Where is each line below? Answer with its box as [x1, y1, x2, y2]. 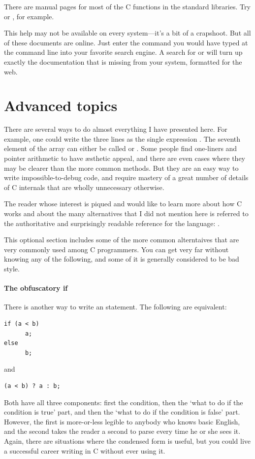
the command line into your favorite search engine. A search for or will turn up [4, 47, 243, 57]
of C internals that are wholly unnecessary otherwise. [4, 182, 164, 192]
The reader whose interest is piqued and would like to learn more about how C [4, 198, 242, 209]
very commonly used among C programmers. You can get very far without [4, 244, 229, 254]
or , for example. [4, 11, 54, 21]
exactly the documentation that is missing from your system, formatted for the [4, 56, 242, 67]
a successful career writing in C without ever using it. [4, 445, 165, 456]
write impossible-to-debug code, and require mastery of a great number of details [4, 172, 249, 183]
